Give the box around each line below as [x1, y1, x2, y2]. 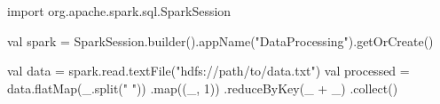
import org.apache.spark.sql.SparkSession [7, 2, 232, 20]
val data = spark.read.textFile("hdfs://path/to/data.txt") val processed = [7, 61, 410, 80]
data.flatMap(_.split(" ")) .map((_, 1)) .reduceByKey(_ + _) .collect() [7, 78, 398, 97]
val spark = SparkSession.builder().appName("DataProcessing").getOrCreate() [7, 31, 434, 50]
